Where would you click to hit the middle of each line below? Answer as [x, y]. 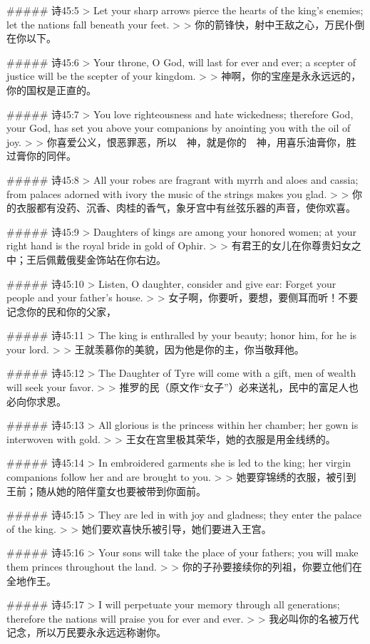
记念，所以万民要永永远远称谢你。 [86, 632]
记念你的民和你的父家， [61, 311]
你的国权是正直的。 [51, 89]
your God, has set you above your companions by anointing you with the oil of [179, 128]
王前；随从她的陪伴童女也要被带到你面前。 [106, 490]
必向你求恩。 [36, 401]
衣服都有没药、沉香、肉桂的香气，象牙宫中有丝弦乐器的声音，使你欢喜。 [186, 208]
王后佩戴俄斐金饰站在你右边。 [96, 259]
